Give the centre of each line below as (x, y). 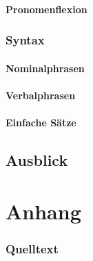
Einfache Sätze (41, 122)
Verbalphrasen (41, 95)
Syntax (25, 40)
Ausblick (37, 159)
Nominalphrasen (45, 68)
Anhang (43, 211)
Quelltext (32, 248)
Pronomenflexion (46, 9)
